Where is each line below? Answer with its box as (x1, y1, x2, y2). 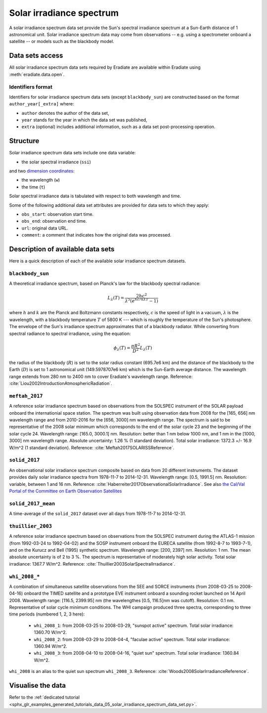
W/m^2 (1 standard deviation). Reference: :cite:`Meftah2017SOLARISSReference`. (9, 444, 175, 450)
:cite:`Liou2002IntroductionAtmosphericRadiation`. (9, 380, 112, 386)
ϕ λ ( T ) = (114, 345, 131, 352)
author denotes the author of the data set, (21, 110, 109, 116)
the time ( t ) (21, 184, 45, 190)
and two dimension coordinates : (9, 168, 75, 174)
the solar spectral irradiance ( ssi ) (21, 159, 91, 165)
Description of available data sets (9, 245, 115, 253)
